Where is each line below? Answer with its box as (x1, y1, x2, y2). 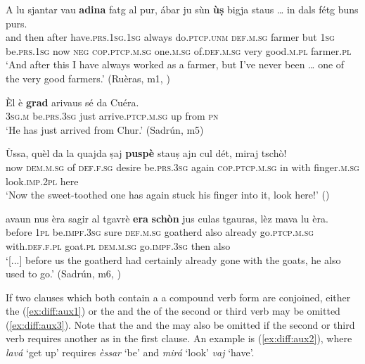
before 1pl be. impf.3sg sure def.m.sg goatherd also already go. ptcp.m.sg (6, 225, 314, 239)
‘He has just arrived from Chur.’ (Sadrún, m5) (6, 122, 204, 137)
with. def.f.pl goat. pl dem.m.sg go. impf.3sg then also (6, 238, 231, 253)
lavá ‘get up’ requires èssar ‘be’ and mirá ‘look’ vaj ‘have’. (6, 345, 255, 360)
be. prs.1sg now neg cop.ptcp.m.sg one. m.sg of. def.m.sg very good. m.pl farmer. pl (6, 43, 352, 58)
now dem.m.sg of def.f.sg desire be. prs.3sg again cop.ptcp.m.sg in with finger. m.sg (6, 159, 359, 174)
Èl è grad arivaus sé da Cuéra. (6, 94, 139, 109)
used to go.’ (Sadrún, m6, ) (6, 266, 121, 281)
